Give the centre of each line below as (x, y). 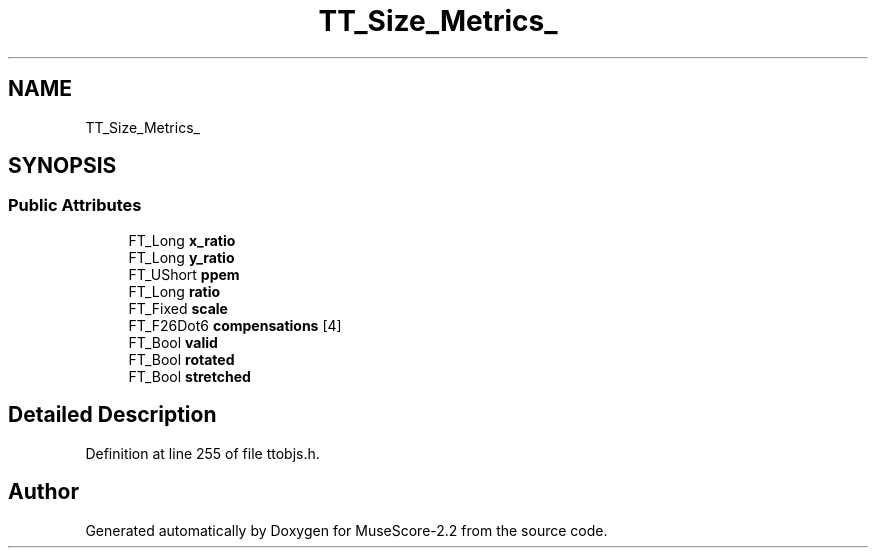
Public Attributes (75, 205)
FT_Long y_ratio (181, 257)
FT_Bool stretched (189, 376)
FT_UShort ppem (184, 274)
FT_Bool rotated (181, 359)
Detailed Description (112, 415)
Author (43, 492)
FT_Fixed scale (178, 308)
